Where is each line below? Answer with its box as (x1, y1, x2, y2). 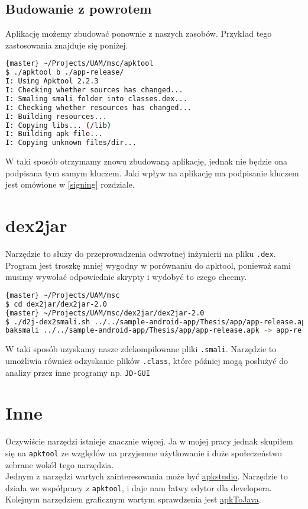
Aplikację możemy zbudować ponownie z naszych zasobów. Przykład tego (5, 27, 272, 40)
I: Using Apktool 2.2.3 (5, 77, 99, 86)
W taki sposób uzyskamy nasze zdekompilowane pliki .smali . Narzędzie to (5, 343, 277, 355)
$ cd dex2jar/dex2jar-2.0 (5, 299, 107, 308)
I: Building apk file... (5, 130, 103, 138)
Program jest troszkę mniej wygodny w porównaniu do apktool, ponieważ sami (5, 259, 291, 271)
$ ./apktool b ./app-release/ (5, 68, 124, 77)
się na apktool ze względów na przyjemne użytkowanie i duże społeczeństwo (5, 446, 282, 459)
